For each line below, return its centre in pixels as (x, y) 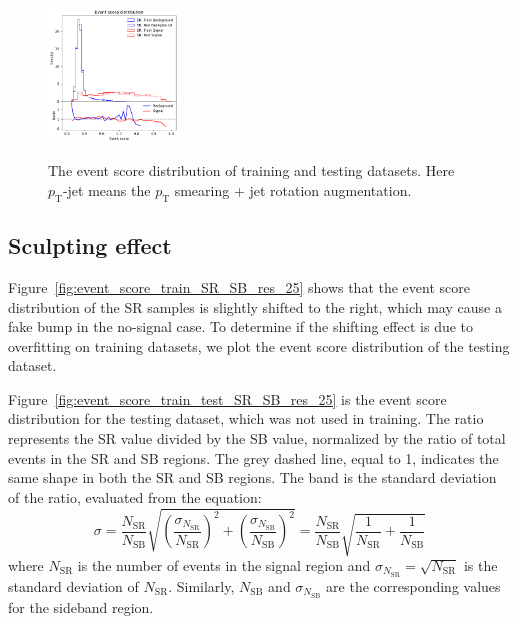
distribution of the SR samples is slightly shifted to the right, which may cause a (255, 306)
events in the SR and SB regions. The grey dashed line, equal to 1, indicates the (253, 457)
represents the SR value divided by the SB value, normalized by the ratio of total (257, 438)
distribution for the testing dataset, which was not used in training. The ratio (246, 418)
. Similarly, (201, 585)
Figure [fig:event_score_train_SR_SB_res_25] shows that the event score (239, 286)
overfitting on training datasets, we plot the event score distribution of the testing (259, 345)
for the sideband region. (81, 606)
